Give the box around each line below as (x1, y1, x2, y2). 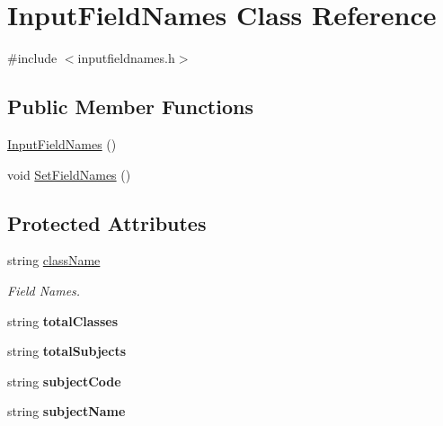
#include (7, 49, 58, 67)
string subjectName (7, 402, 126, 421)
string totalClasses (7, 311, 119, 330)
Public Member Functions (7, 93, 253, 120)
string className (7, 251, 101, 270)
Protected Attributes (7, 209, 207, 236)
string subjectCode (7, 371, 121, 390)
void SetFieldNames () (7, 164, 131, 183)
